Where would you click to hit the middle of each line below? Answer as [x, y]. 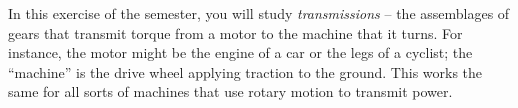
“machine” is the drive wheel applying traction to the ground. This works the [245, 71]
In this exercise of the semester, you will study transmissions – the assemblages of [259, 13]
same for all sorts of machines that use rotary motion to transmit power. [230, 91]
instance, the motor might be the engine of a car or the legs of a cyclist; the [240, 52]
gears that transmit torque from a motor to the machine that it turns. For [235, 32]
